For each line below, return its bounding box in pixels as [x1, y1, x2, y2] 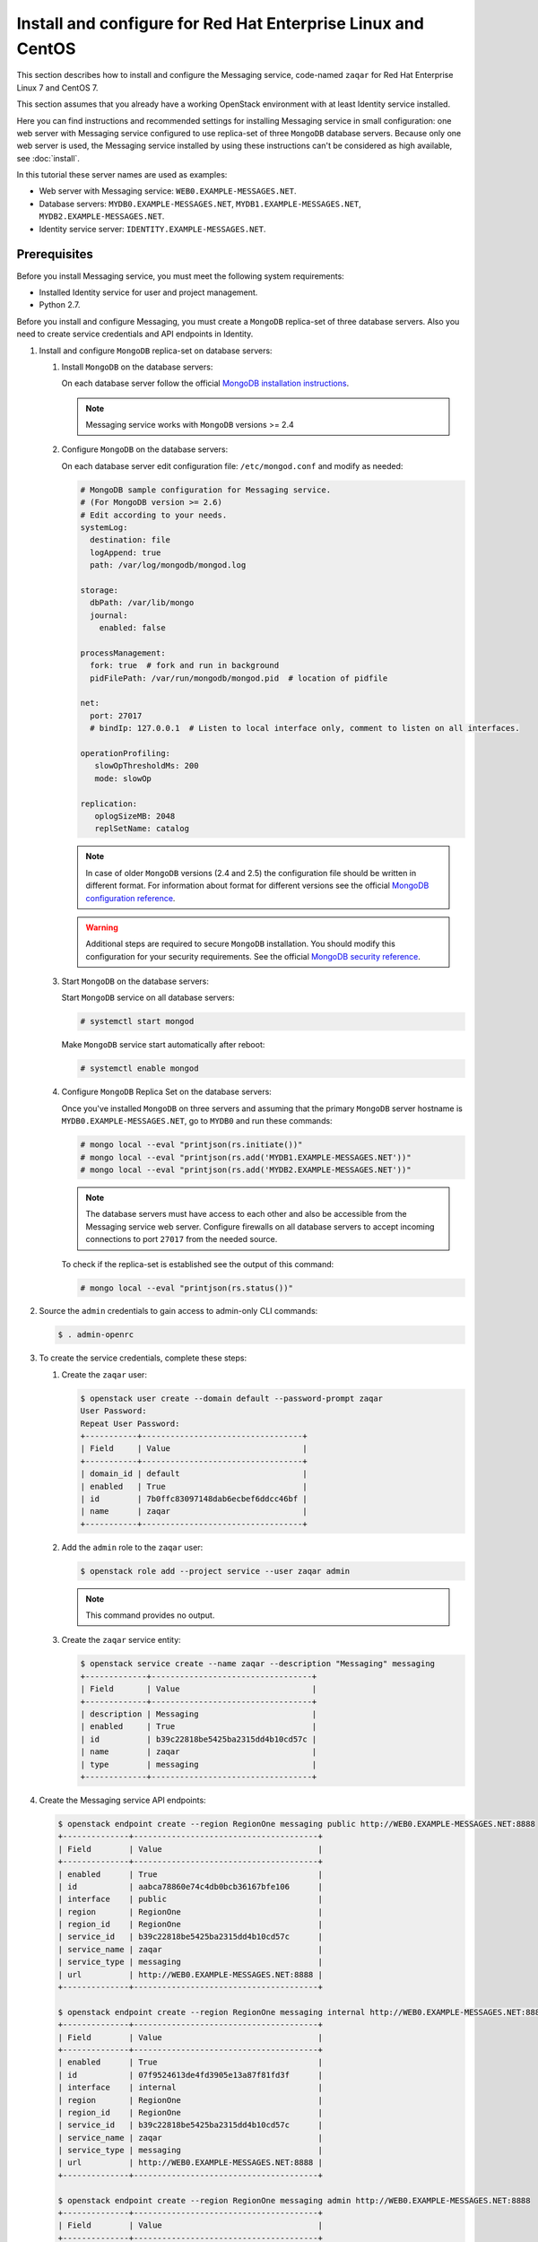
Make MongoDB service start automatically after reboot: [61, 1039, 265, 1050]
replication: [80, 798, 138, 809]
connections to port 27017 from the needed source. [85, 1234, 278, 1245]
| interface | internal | [57, 2082, 323, 2093]
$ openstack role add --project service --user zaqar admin [80, 1566, 351, 1576]
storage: [80, 585, 119, 595]
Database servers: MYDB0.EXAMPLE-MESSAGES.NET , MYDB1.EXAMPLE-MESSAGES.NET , [39, 198, 362, 209]
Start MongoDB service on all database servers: [61, 992, 235, 1004]
